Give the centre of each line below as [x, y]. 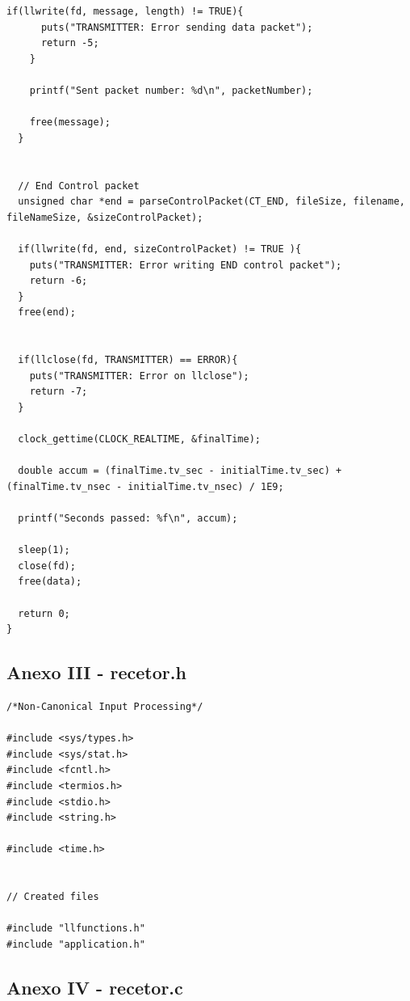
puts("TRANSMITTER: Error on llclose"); [139, 376]
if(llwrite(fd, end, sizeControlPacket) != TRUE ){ [160, 249]
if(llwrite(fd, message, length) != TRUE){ [125, 11]
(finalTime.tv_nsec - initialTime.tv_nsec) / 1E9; [145, 486]
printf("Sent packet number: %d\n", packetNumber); [171, 90]
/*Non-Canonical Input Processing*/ [105, 706]
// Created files [53, 897]
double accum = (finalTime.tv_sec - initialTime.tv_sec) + [180, 471]
